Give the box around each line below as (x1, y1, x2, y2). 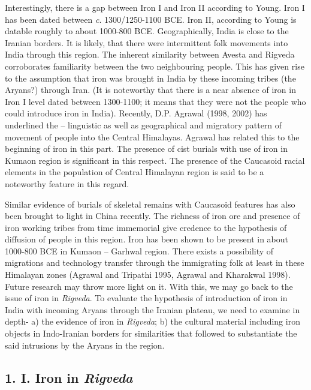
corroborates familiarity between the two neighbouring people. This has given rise (5, 59, 304, 72)
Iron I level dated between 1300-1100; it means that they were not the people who (5, 95, 306, 107)
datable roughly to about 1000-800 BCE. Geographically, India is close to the (5, 25, 289, 37)
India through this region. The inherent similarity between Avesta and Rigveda (5, 48, 295, 61)
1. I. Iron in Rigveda (5, 368, 133, 386)
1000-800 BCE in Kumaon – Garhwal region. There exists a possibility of (5, 244, 274, 257)
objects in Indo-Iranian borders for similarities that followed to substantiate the (5, 327, 297, 340)
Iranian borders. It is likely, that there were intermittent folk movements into (5, 36, 288, 49)
